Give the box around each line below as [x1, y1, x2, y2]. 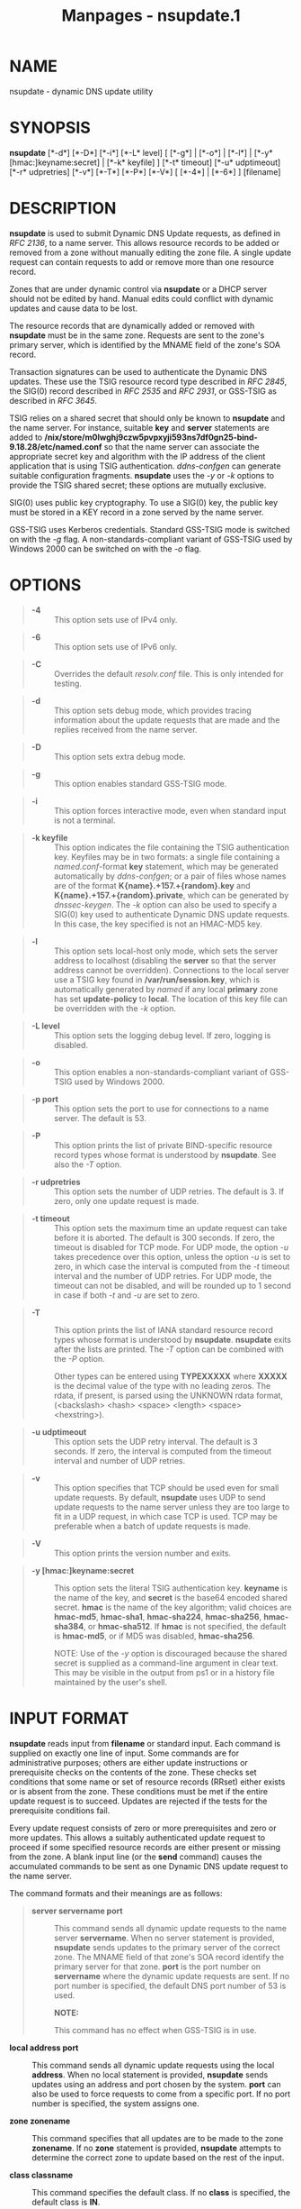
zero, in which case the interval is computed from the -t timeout [53, 1261, 290, 1272]
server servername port [31, 1905, 123, 1916]
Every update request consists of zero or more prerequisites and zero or [9, 1822, 277, 1833]
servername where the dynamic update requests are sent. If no [53, 1970, 290, 1981]
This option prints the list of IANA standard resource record [53, 1324, 274, 1335]
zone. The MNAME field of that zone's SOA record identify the [53, 1951, 285, 1962]
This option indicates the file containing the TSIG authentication [53, 842, 290, 853]
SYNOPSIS [9, 118, 92, 138]
